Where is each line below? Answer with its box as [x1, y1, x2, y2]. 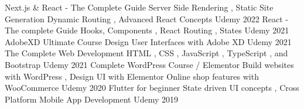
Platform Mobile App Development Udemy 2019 [5, 93, 179, 105]
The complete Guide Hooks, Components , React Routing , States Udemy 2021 [5, 24, 289, 36]
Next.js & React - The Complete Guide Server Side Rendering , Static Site [5, 1, 274, 13]
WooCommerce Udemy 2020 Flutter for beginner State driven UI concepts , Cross [5, 81, 299, 94]
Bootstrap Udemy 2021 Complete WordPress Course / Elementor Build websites [5, 58, 294, 70]
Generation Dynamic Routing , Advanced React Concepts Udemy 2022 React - [5, 12, 288, 25]
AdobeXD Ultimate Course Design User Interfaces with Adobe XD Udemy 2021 [5, 35, 292, 47]
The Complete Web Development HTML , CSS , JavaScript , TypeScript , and [5, 47, 288, 59]
